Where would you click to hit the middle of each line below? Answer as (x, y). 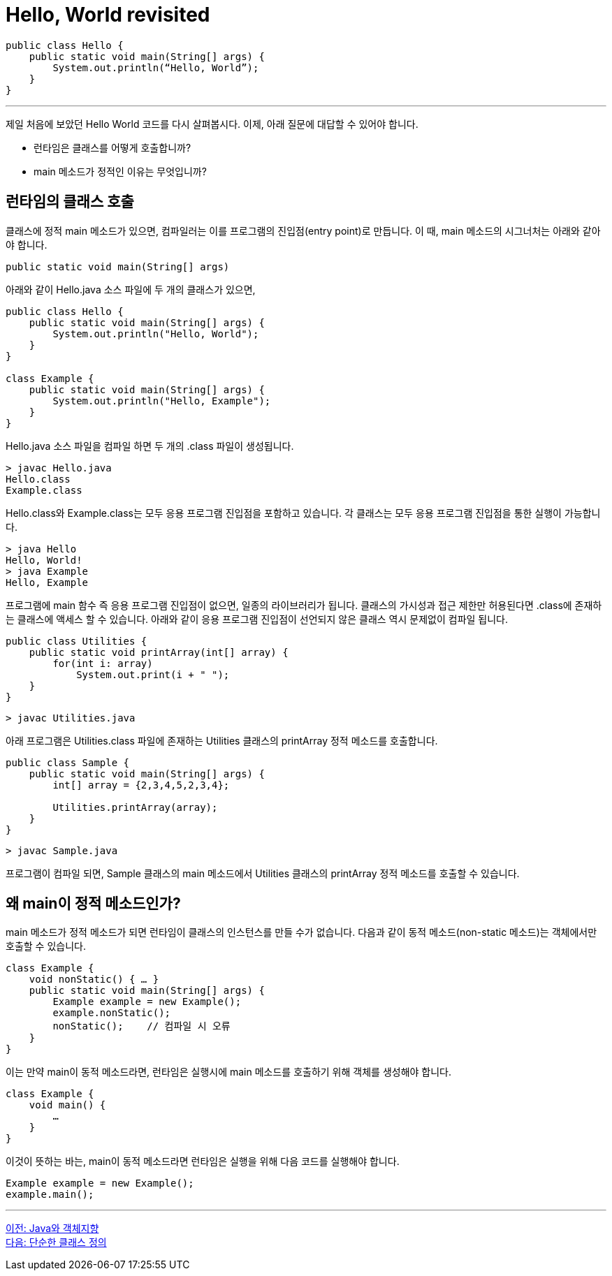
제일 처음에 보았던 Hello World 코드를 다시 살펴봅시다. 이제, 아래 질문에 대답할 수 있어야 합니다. (212, 124)
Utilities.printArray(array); (135, 807)
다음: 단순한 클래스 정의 (56, 1242)
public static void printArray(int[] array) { (159, 652)
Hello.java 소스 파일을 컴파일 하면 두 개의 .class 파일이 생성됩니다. (150, 446)
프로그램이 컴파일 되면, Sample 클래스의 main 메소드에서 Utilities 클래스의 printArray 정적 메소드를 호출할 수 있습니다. (263, 873)
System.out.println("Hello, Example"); (162, 401)
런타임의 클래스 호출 (70, 202)
